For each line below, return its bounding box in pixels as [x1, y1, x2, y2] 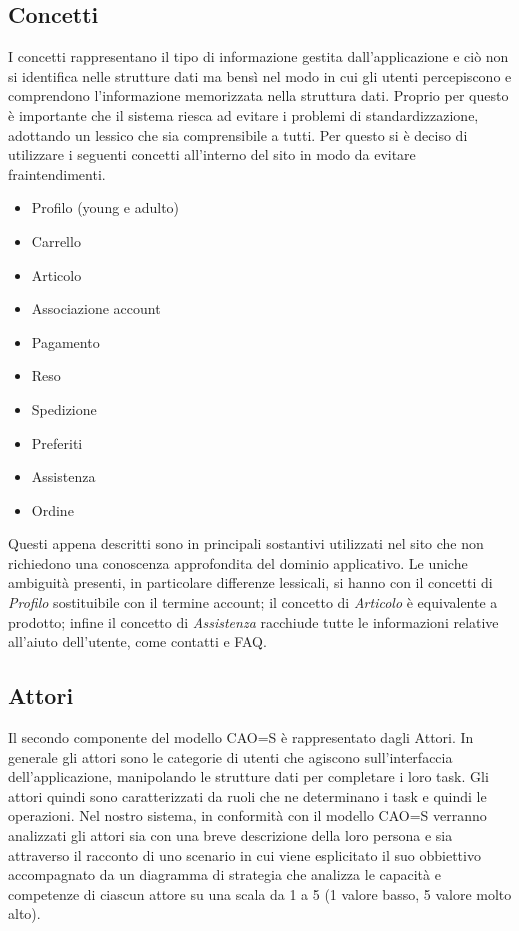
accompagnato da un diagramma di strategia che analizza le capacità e [8, 864, 441, 885]
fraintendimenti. [8, 163, 106, 184]
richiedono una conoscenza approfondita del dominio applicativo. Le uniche [8, 552, 468, 573]
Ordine [31, 499, 74, 520]
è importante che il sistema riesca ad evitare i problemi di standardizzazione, [8, 104, 479, 125]
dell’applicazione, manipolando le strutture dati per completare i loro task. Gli [8, 766, 489, 787]
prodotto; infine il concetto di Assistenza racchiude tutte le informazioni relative [8, 611, 499, 632]
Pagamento [31, 331, 100, 352]
